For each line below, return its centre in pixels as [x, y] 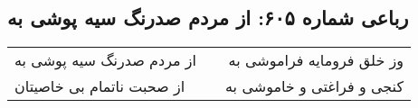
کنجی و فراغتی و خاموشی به [315, 86]
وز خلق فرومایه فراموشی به [316, 60]
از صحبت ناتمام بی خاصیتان [100, 86]
